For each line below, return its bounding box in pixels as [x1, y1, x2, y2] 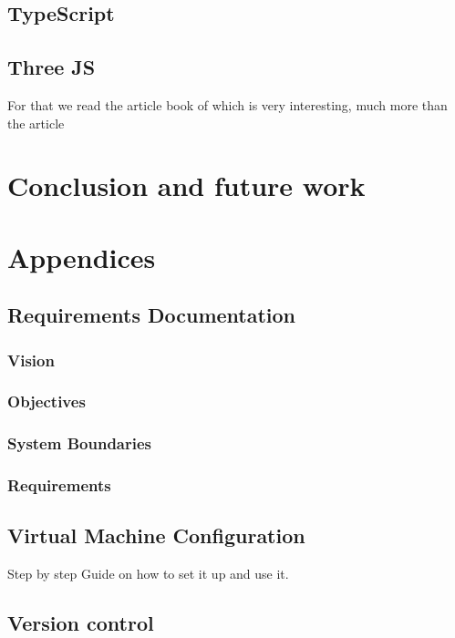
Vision [7, 348, 55, 371]
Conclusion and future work [7, 167, 366, 204]
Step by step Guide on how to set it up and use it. [7, 564, 289, 583]
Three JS [7, 53, 96, 81]
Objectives [7, 390, 86, 413]
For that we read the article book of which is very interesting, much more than [7, 95, 448, 114]
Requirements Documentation [7, 301, 296, 329]
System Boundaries [7, 432, 151, 455]
